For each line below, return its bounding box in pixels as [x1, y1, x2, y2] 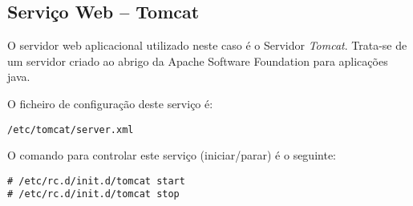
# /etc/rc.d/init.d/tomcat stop [7, 188, 180, 200]
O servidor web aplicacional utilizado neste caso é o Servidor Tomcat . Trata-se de [7, 37, 407, 54]
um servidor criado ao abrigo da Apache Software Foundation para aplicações [7, 52, 388, 69]
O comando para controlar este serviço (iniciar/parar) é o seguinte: [7, 147, 336, 164]
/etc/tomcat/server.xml [7, 123, 134, 135]
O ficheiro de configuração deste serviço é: [7, 95, 213, 111]
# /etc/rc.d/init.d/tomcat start [7, 175, 185, 187]
